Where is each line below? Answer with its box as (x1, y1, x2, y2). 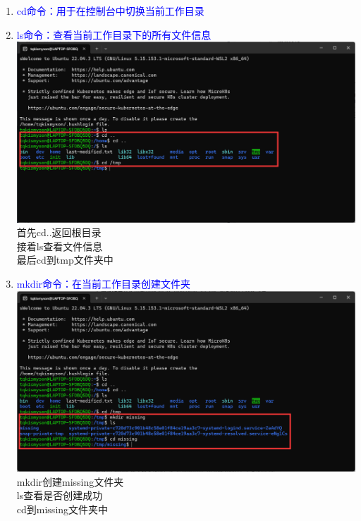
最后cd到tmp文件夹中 (16, 252, 114, 267)
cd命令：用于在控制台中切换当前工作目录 (16, 4, 204, 18)
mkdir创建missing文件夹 (16, 474, 124, 489)
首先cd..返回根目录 (16, 225, 102, 240)
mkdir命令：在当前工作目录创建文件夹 (16, 276, 191, 291)
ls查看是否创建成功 (16, 488, 103, 503)
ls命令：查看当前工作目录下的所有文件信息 (16, 27, 212, 42)
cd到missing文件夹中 (16, 501, 109, 516)
